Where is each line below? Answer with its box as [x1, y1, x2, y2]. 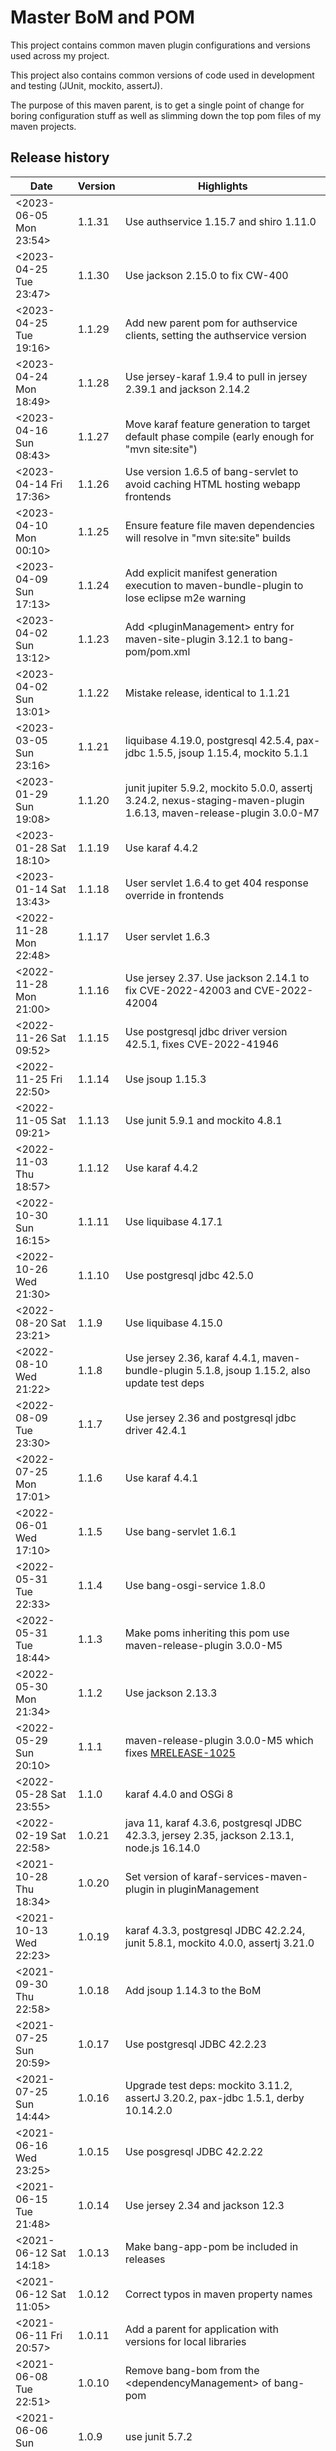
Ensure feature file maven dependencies [124, 518, 315, 532]
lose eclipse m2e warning [124, 591, 247, 605]
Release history [10, 149, 110, 166]
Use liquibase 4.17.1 [124, 1214, 223, 1228]
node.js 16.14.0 [124, 1841, 201, 1855]
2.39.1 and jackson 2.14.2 [124, 382, 251, 396]
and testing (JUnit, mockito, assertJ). [10, 79, 163, 91]
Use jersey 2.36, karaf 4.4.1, [124, 1351, 260, 1365]
